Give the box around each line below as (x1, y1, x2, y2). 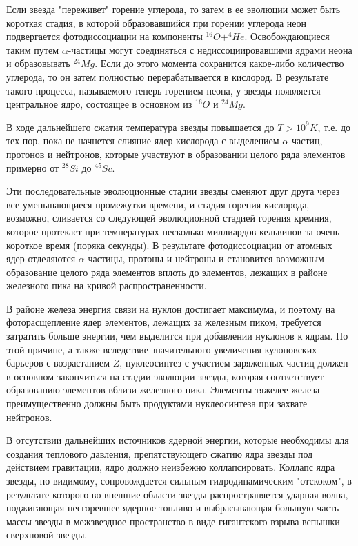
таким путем (6, 42, 59, 57)
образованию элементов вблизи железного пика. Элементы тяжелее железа (6, 382, 320, 397)
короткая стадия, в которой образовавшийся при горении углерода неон (6, 15, 307, 30)
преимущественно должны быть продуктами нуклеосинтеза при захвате (6, 396, 308, 411)
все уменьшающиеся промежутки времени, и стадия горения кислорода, (6, 197, 310, 211)
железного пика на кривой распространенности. (6, 278, 207, 293)
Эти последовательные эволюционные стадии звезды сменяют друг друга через (6, 184, 340, 198)
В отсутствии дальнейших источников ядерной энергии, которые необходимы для (6, 433, 349, 447)
